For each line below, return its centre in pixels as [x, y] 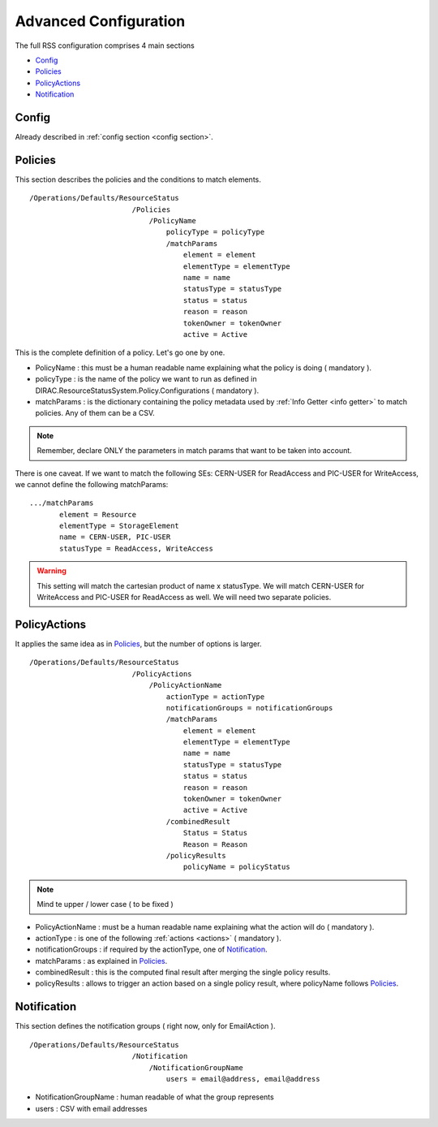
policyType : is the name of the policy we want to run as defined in [146, 379]
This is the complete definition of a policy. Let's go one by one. [120, 352]
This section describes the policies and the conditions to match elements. [138, 179]
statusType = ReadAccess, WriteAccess [137, 548]
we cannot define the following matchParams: [92, 484]
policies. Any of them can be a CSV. [95, 413]
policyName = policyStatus [237, 867]
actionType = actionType [215, 697]
